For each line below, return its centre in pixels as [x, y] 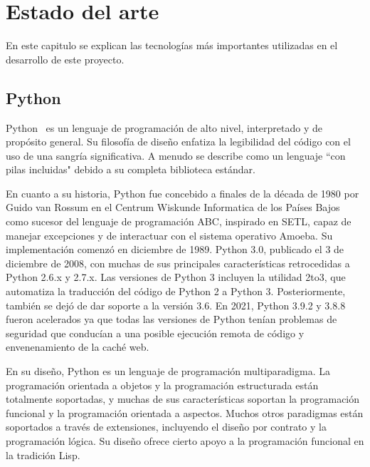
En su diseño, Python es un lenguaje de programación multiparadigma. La [168, 371]
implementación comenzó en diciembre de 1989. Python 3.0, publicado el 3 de [175, 249]
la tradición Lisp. [43, 455]
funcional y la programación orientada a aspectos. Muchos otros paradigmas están [185, 412]
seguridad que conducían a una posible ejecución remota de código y [155, 333]
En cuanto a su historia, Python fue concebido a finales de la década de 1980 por [183, 193]
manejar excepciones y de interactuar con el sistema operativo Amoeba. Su [169, 235]
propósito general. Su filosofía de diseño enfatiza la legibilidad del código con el [178, 142]
